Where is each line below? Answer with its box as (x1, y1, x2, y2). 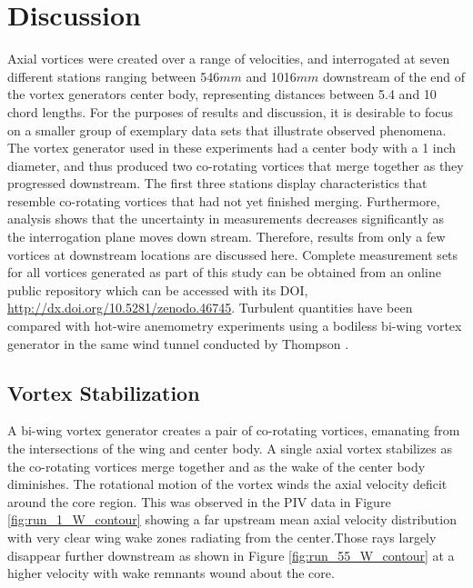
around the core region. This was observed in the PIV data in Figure (7, 492, 391, 511)
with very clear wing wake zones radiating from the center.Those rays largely (7, 527, 437, 546)
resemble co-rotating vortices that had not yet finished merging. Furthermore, (7, 191, 440, 210)
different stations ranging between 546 (7, 66, 220, 85)
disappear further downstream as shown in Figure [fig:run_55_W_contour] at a (7, 545, 455, 564)
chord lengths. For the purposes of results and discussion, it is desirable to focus (7, 102, 454, 121)
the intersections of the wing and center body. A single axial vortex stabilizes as (7, 439, 453, 458)
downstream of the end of (322, 66, 465, 85)
